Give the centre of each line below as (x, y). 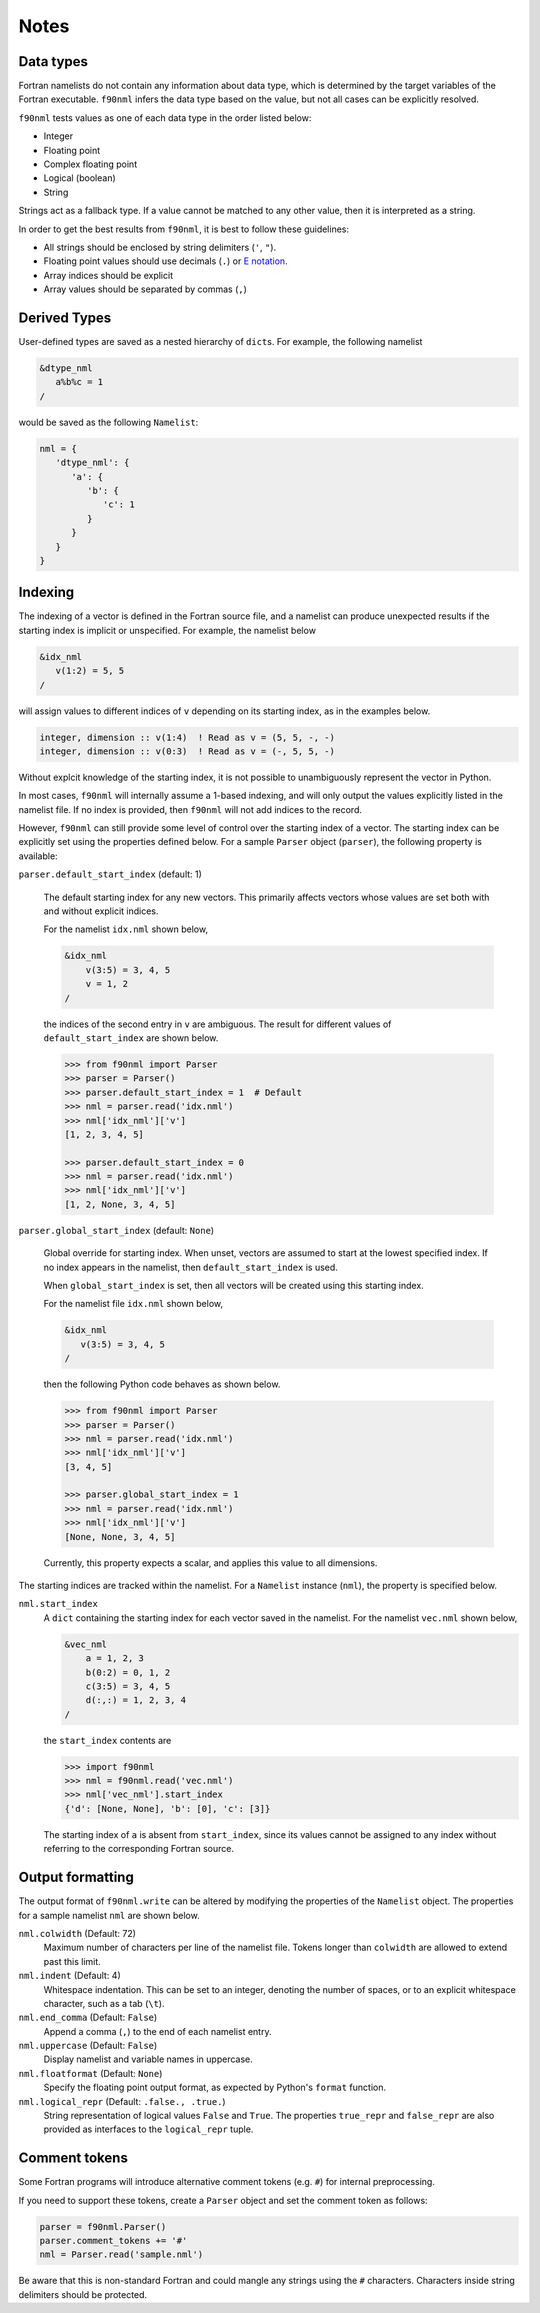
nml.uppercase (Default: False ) (88, 2046)
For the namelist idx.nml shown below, (126, 929)
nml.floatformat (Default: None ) (90, 2073)
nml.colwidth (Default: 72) (77, 1933)
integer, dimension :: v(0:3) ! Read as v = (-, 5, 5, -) (187, 751)
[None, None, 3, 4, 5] (120, 1536)
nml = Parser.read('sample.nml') (121, 2254)
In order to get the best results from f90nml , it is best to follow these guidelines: (184, 229)
